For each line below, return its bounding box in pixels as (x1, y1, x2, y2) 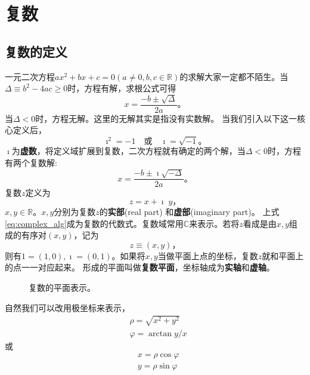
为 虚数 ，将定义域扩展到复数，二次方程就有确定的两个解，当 (11, 145, 246, 157)
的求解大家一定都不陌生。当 (179, 70, 289, 82)
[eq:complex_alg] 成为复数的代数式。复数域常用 (5, 217, 184, 229)
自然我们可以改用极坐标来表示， (5, 301, 130, 313)
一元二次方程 (5, 70, 55, 82)
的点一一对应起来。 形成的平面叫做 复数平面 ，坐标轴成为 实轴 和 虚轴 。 (5, 261, 275, 273)
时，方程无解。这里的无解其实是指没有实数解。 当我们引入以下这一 (35, 112, 297, 124)
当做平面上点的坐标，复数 (157, 249, 258, 262)
